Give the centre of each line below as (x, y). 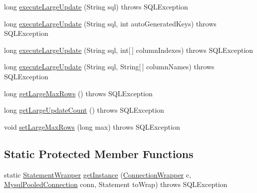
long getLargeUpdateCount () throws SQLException (84, 110)
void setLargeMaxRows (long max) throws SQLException (92, 126)
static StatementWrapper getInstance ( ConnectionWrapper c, (98, 174)
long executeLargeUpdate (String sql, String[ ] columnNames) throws (109, 67)
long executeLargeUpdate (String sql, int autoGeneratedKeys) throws (110, 23)
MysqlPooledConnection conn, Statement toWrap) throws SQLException (116, 184)
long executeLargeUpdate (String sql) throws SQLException (96, 6)
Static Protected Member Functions (99, 153)
